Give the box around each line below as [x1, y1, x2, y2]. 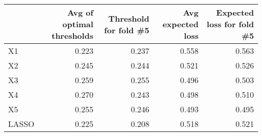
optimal [62, 18, 94, 30]
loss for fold [207, 18, 254, 30]
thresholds [51, 30, 94, 41]
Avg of [67, 7, 94, 18]
